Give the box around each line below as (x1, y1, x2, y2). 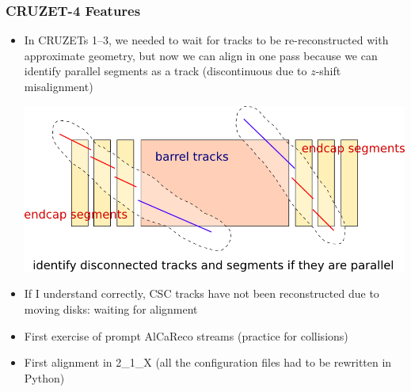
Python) (24, 369, 65, 386)
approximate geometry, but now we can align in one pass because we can (24, 47, 378, 63)
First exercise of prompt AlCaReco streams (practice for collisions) (24, 327, 348, 344)
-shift (315, 63, 341, 79)
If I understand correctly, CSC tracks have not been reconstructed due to (24, 285, 379, 302)
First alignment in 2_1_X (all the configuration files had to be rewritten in (24, 354, 392, 371)
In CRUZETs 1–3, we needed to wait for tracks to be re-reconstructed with (24, 32, 389, 48)
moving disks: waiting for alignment (24, 300, 198, 317)
